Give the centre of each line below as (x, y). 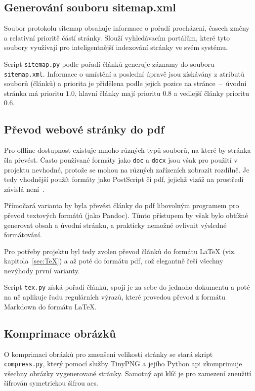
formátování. (23, 235)
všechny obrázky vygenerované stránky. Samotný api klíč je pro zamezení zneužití (128, 373)
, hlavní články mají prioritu (117, 93)
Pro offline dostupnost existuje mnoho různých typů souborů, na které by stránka (127, 150)
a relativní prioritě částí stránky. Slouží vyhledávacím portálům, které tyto (117, 37)
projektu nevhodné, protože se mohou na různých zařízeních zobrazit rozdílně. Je (127, 169)
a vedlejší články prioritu (212, 93)
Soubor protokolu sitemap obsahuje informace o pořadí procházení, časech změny (127, 28)
